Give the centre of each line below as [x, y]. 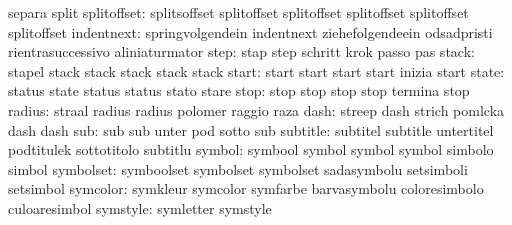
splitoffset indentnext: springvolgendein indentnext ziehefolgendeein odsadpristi [250, 31]
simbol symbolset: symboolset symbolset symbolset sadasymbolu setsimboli [238, 168]
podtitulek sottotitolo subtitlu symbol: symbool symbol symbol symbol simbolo [251, 149]
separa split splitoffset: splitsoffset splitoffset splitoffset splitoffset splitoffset [238, 12]
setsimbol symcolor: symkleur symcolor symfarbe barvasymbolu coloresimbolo [246, 188]
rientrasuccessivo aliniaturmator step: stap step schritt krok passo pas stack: [241, 51]
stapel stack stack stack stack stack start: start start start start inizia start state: [256, 70]
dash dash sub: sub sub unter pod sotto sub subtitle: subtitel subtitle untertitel [251, 129]
